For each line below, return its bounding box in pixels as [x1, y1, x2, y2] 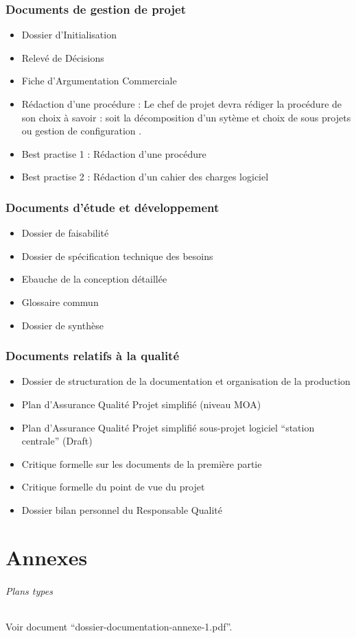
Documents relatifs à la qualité [5, 347, 180, 364]
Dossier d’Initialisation [21, 27, 117, 42]
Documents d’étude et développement [5, 198, 219, 215]
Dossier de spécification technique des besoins [21, 248, 213, 263]
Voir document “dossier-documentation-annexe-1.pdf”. [5, 619, 233, 633]
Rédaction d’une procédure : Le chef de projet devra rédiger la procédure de [21, 97, 342, 110]
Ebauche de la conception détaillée [21, 272, 167, 286]
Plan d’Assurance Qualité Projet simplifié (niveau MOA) [21, 397, 261, 411]
